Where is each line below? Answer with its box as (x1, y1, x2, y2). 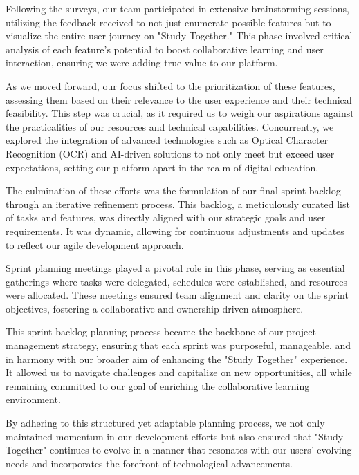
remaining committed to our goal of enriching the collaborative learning (6, 378, 310, 393)
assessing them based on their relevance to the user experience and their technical (6, 92, 352, 106)
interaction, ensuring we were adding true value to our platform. (6, 55, 278, 70)
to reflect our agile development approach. (6, 237, 184, 252)
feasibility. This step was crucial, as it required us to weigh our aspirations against (6, 106, 354, 120)
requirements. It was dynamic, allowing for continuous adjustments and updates (6, 223, 344, 238)
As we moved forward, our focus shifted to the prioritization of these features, (6, 78, 335, 93)
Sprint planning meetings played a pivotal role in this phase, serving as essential (6, 261, 345, 275)
